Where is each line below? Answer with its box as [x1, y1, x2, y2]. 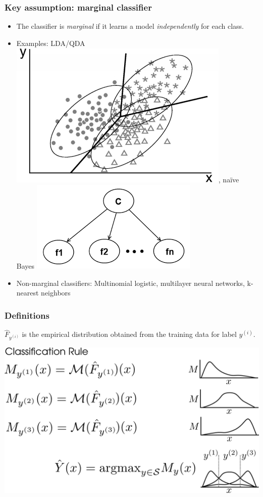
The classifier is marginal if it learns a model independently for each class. [16, 21, 244, 31]
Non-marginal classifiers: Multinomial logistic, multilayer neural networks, [16, 277, 245, 288]
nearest [16, 287, 39, 298]
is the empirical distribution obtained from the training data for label [22, 329, 237, 339]
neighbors [41, 287, 71, 298]
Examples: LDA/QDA [16, 37, 85, 48]
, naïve [218, 174, 239, 185]
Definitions [5, 309, 49, 321]
